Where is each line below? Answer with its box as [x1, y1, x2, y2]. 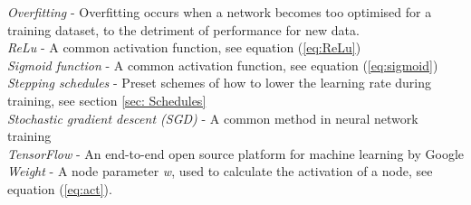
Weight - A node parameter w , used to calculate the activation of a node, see [7, 162, 433, 181]
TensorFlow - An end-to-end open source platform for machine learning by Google [7, 144, 464, 163]
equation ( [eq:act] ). [7, 179, 112, 198]
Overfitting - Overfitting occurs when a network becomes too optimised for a [7, 3, 432, 21]
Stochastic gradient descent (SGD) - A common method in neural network [7, 108, 418, 127]
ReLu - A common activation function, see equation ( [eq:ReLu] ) [7, 38, 361, 57]
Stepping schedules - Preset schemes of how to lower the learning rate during [7, 73, 431, 92]
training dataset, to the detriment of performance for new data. [7, 20, 360, 39]
